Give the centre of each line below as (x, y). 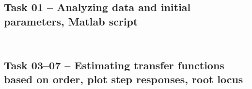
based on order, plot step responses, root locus (124, 79)
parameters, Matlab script (71, 21)
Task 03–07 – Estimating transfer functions (114, 65)
